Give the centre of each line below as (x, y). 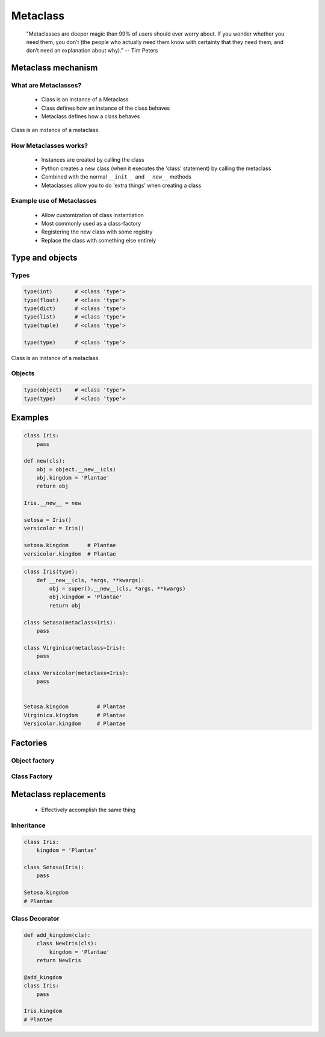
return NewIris (59, 960)
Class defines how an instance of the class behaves (106, 108)
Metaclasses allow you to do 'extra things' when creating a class (121, 185)
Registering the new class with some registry (97, 232)
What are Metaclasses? (46, 86)
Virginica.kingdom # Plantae (75, 715)
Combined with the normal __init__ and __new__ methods (116, 177)
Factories (29, 743)
